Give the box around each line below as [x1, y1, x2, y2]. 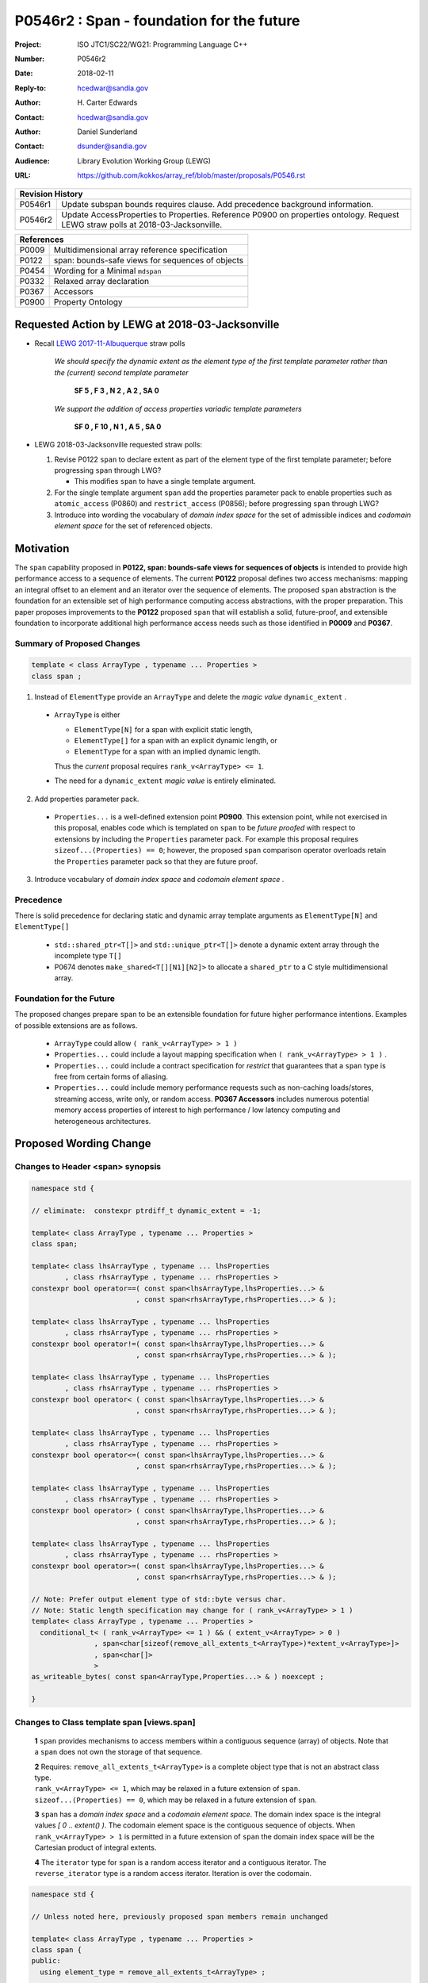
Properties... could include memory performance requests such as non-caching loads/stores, [54, 1083, 374, 1092]
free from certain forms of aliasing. [54, 1072, 168, 1082]
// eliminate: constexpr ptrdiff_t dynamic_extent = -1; [31, 1206, 262, 1215]
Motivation [14, 542, 70, 555]
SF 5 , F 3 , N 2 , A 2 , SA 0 [74, 385, 160, 396]
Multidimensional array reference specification [53, 244, 227, 255]
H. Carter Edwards [77, 98, 138, 107]
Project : [14, 40, 42, 49]
